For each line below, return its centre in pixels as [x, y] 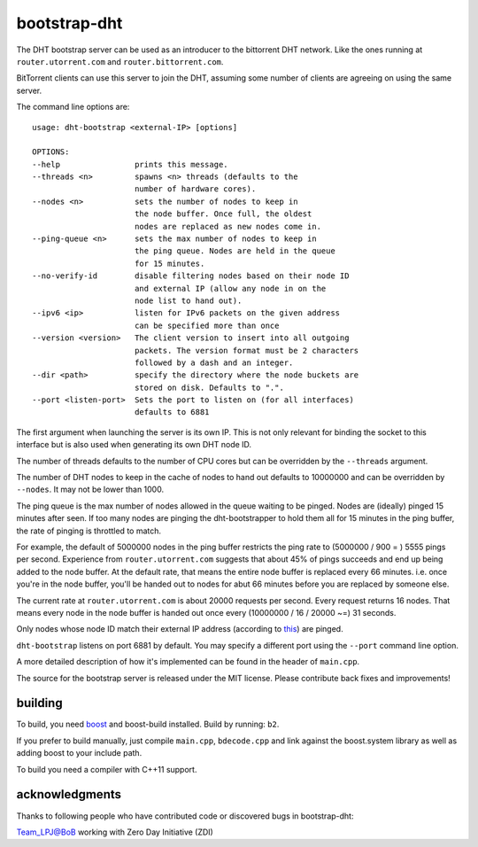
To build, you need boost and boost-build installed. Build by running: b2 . [148, 724]
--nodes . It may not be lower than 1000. [90, 490]
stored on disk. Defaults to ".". [209, 387]
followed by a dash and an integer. [214, 362]
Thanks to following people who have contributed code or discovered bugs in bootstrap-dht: [185, 816]
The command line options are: [73, 107]
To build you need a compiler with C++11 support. [107, 769]
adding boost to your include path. [79, 753]
